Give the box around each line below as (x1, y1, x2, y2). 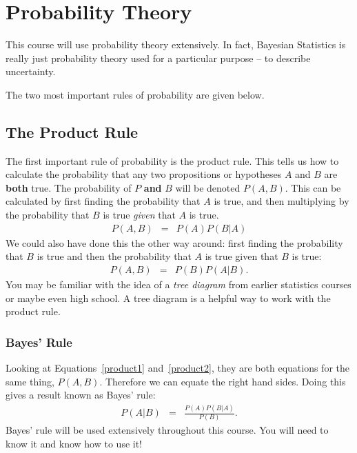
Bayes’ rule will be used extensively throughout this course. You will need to (6, 423, 329, 437)
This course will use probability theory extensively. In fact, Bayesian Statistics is (6, 37, 346, 52)
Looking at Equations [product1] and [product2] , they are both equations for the (6, 360, 349, 374)
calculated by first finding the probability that (6, 194, 201, 208)
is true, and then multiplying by (214, 194, 349, 208)
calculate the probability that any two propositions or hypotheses (6, 167, 282, 181)
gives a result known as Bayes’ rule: (6, 387, 156, 402)
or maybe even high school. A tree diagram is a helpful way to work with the (6, 290, 331, 305)
